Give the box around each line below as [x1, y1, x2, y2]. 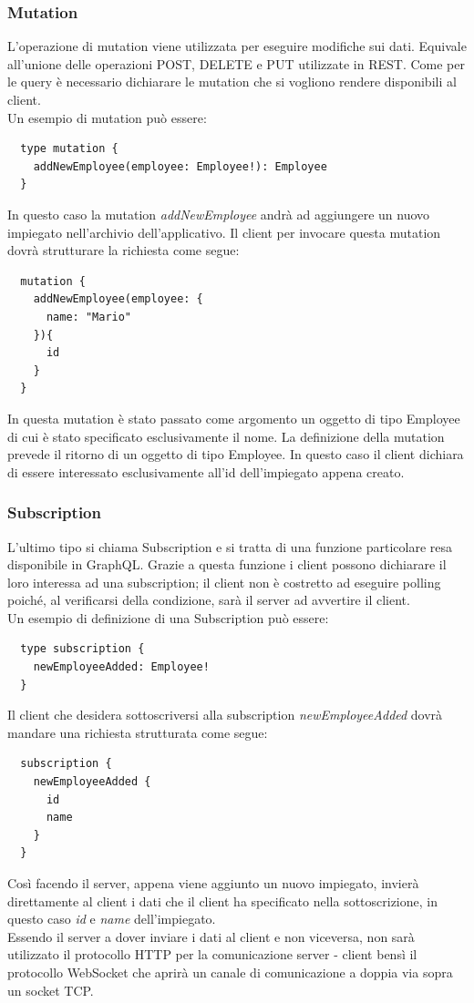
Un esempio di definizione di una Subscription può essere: [7, 608, 329, 627]
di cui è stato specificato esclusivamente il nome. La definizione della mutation [7, 426, 445, 445]
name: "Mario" [46, 310, 132, 323]
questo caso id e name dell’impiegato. [7, 909, 216, 928]
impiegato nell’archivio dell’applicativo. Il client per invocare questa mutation [7, 222, 441, 241]
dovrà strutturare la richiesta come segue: [7, 241, 240, 260]
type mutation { [20, 142, 118, 156]
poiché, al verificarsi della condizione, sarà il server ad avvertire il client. [7, 590, 410, 609]
